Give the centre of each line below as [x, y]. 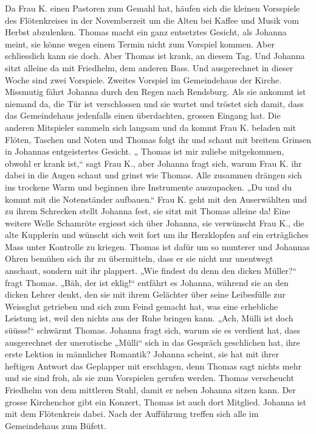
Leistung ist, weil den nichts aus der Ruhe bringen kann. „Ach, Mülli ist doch [149, 318]
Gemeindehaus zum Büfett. [56, 425]
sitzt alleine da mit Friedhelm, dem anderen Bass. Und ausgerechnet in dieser [149, 67]
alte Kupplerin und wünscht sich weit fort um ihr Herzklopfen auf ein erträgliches [157, 235]
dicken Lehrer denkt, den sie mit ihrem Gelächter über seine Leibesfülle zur [145, 294]
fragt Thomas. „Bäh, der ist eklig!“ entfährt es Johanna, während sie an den [147, 282]
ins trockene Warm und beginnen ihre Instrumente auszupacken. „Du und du [148, 187]
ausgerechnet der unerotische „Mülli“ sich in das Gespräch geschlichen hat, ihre [153, 342]
